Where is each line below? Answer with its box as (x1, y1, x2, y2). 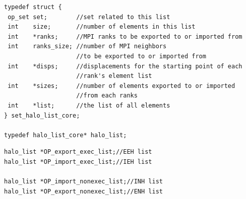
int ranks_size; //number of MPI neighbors (8, 43, 167, 50)
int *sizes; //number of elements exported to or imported (8, 82, 235, 89)
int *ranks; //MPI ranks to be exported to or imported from (8, 33, 242, 40)
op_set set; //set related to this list (8, 13, 170, 21)
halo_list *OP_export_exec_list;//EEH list (4, 148, 152, 156)
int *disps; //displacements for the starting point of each (8, 62, 242, 70)
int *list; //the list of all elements (8, 102, 170, 109)
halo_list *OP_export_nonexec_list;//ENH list (4, 187, 163, 195)
